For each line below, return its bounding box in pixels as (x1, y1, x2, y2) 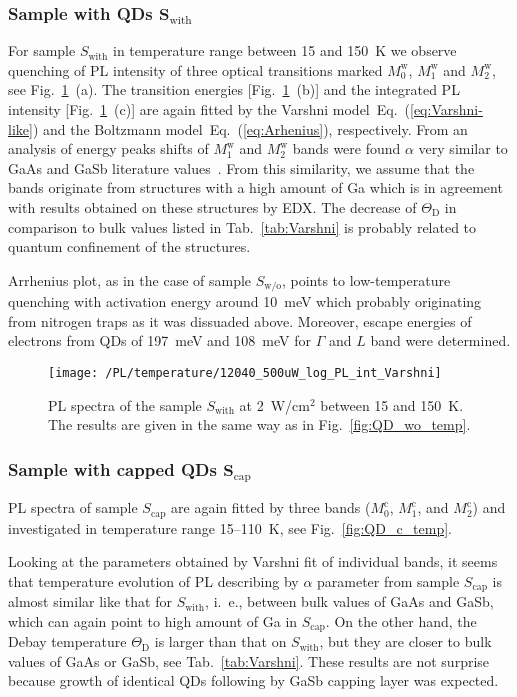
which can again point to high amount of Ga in (8, 610, 298, 631)
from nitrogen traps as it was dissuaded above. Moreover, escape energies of (8, 310, 472, 331)
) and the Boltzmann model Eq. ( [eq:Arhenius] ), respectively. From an (32, 118, 468, 139)
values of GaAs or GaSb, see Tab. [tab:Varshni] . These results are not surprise (8, 650, 490, 671)
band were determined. (370, 330, 511, 351)
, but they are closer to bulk (319, 631, 492, 652)
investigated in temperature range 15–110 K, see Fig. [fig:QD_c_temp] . (8, 517, 453, 538)
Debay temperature (8, 631, 127, 652)
